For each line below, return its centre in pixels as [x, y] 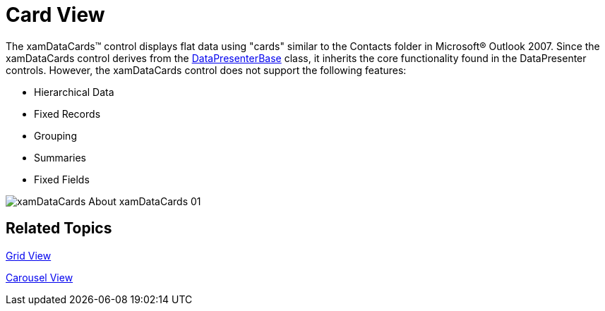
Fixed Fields [62, 179]
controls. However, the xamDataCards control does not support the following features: [206, 70]
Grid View [29, 255]
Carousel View [40, 277]
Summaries [60, 157]
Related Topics [59, 228]
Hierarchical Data [74, 92]
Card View [55, 15]
